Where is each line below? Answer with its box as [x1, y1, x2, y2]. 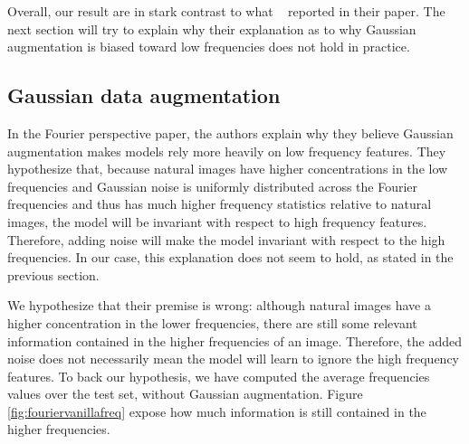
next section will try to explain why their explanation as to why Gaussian [7, 19, 416, 38]
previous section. [7, 265, 100, 284]
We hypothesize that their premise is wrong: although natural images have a [7, 296, 431, 315]
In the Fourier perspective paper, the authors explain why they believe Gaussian [7, 123, 454, 142]
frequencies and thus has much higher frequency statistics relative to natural [7, 194, 432, 213]
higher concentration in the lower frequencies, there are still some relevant [7, 313, 417, 332]
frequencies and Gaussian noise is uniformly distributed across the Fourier [7, 176, 418, 195]
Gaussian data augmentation [7, 81, 281, 109]
